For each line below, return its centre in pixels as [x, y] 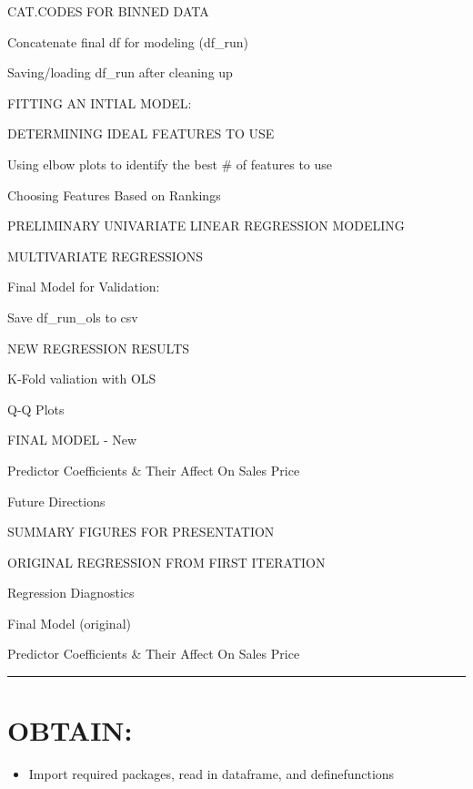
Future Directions [56, 501]
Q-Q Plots [36, 409]
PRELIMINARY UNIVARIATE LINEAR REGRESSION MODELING [206, 225]
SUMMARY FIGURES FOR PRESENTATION [141, 532]
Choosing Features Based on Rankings [114, 195]
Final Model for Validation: [84, 287]
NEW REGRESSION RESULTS [99, 348]
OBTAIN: [70, 730]
